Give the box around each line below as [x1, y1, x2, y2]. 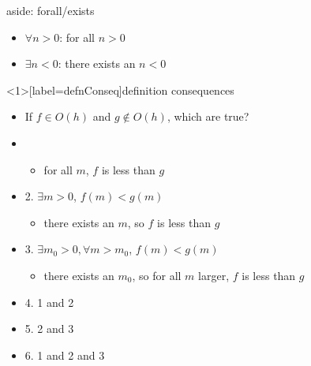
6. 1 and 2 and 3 [24, 346, 105, 363]
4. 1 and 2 [24, 293, 74, 310]
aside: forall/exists [6, 2, 95, 18]
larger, [198, 267, 230, 283]
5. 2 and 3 [24, 320, 74, 337]
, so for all [132, 267, 182, 283]
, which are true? [167, 108, 249, 125]
